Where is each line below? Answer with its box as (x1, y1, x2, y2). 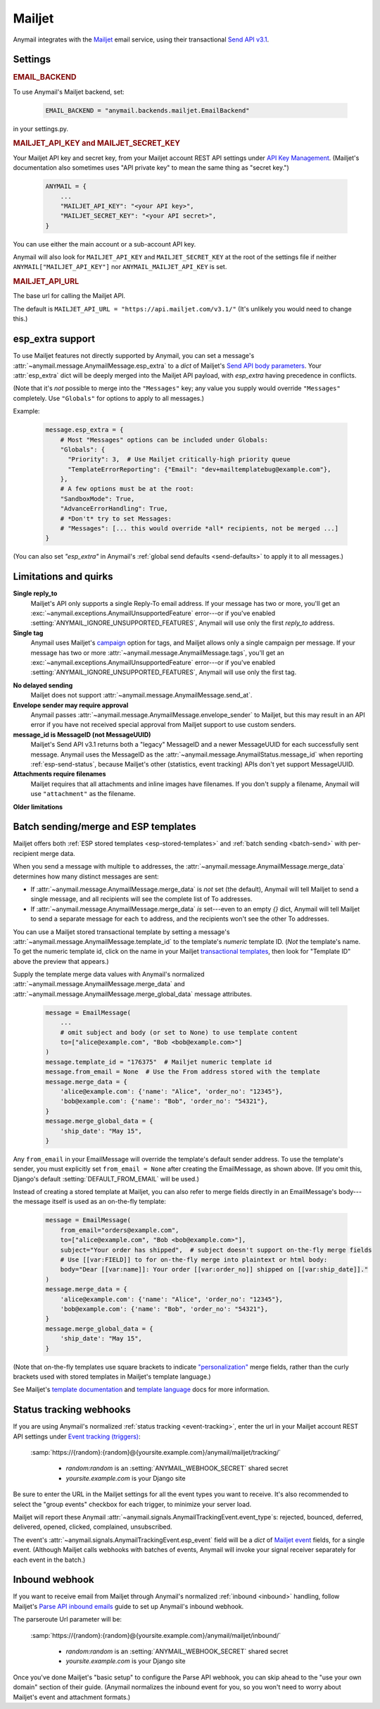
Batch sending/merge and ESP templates (13, 821, 196, 833)
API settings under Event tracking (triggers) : (13, 1432, 141, 1441)
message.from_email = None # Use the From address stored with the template (45, 1068, 320, 1076)
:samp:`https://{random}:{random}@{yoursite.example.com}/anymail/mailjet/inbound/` (30, 1631, 281, 1639)
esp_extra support (13, 333, 96, 345)
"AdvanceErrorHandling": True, (60, 504, 168, 513)
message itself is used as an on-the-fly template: (23, 1198, 167, 1206)
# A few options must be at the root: (60, 485, 194, 493)
